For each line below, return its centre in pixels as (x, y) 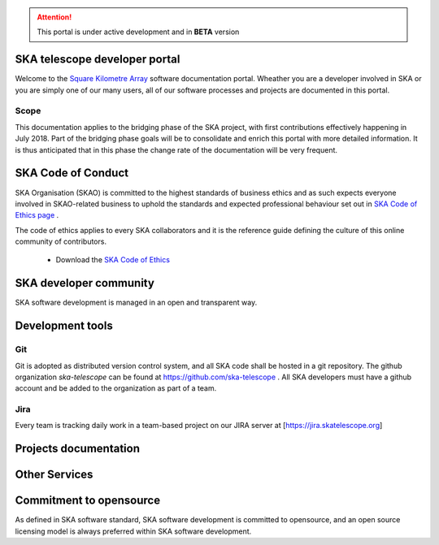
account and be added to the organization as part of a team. (116, 388)
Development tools (64, 326)
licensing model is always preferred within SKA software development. (133, 531)
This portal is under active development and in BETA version (138, 32)
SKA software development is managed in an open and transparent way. (136, 303)
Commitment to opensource (88, 501)
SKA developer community (85, 283)
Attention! (54, 17)
